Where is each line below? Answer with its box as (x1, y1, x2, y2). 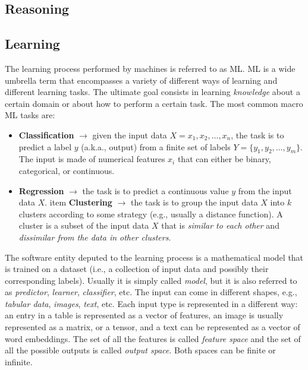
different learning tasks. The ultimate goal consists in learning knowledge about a (5, 86, 300, 98)
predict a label (18, 140, 72, 153)
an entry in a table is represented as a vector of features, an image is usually (5, 309, 284, 321)
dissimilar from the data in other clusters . (18, 230, 171, 243)
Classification (18, 128, 74, 141)
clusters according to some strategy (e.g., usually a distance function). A (18, 207, 283, 220)
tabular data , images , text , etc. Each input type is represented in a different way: (5, 297, 298, 309)
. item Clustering (45, 196, 112, 208)
